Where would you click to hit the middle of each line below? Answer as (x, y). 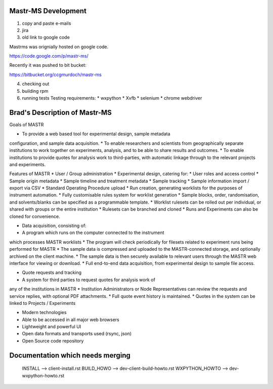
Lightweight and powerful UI (52, 327)
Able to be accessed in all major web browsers (71, 320)
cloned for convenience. (35, 216)
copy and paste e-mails (47, 23)
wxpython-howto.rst (43, 375)
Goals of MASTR (27, 125)
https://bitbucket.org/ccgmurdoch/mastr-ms (56, 74)
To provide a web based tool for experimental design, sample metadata (96, 134)
